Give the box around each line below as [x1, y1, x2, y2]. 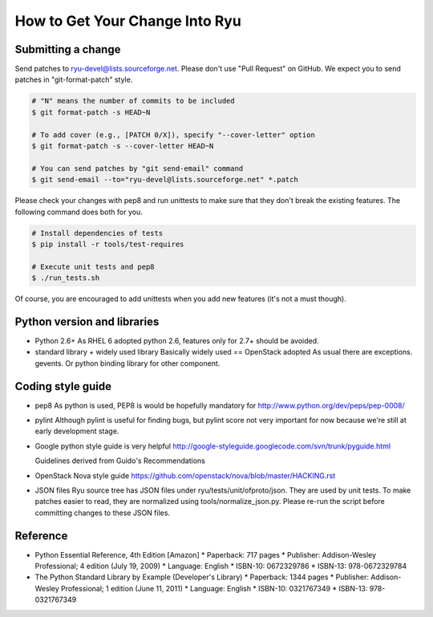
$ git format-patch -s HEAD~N [31, 108, 151, 116]
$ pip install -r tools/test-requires [31, 239, 184, 249]
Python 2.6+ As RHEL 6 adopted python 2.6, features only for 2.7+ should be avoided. [34, 335, 320, 345]
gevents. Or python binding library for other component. [34, 358, 221, 368]
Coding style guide [14, 380, 112, 393]
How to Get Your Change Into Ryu [14, 12, 242, 30]
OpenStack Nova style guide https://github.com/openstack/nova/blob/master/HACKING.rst [34, 470, 336, 481]
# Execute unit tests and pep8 [31, 262, 156, 271]
